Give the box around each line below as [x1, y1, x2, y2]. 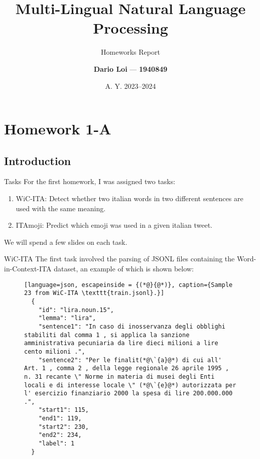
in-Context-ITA [4, 263, 52, 274]
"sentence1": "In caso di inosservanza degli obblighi [38, 323, 225, 330]
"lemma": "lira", [38, 315, 96, 322]
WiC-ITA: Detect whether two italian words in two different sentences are [16, 193, 243, 204]
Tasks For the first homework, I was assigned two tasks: [4, 176, 176, 187]
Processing [93, 18, 168, 38]
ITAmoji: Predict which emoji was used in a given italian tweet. [16, 220, 212, 230]
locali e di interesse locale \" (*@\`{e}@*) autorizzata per [24, 381, 236, 389]
